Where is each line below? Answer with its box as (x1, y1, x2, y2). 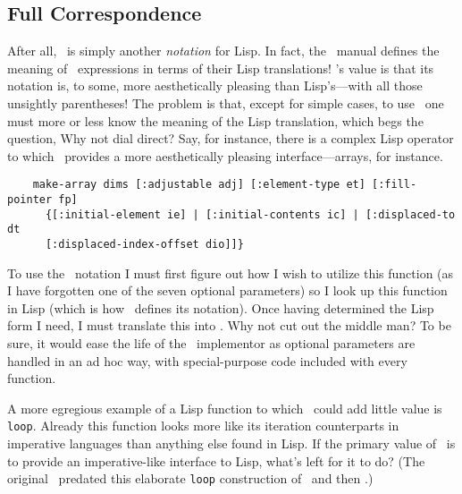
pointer (7, 193, 53, 207)
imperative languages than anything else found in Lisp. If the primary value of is (7, 434, 456, 453)
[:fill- (372, 178, 417, 192)
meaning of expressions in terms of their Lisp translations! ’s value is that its (7, 58, 434, 77)
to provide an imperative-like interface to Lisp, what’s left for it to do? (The (7, 451, 425, 470)
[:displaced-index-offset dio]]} (45, 237, 244, 251)
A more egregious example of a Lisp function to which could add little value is (7, 398, 442, 417)
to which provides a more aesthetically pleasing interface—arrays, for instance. (7, 146, 443, 165)
